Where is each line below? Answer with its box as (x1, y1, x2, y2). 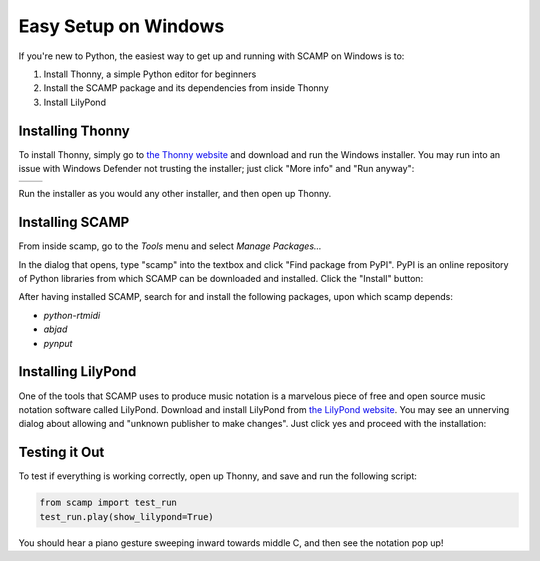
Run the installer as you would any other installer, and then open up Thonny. (18, 188, 332, 200)
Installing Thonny (18, 122, 130, 139)
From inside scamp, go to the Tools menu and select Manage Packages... (18, 240, 322, 252)
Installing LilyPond (18, 363, 137, 380)
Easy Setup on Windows (18, 15, 225, 37)
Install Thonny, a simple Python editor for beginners (43, 68, 257, 80)
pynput (43, 337, 73, 349)
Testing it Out (18, 444, 105, 461)
